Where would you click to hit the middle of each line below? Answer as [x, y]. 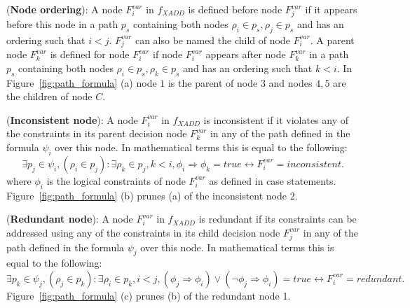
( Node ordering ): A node [64, 9]
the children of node [49, 96]
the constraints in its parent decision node [97, 133]
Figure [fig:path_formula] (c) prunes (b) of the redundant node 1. [149, 295]
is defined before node [235, 9]
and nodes [291, 82]
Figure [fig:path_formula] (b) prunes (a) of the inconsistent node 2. [152, 195]
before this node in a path [62, 23]
